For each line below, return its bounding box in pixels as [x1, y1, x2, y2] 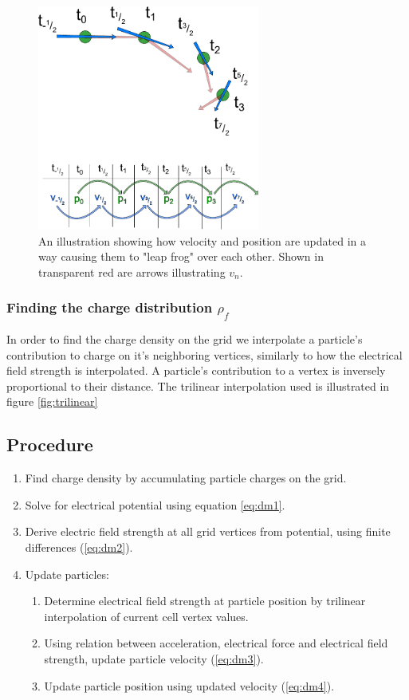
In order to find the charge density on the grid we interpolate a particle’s [6, 331, 363, 348]
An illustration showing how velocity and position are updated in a [38, 232, 367, 249]
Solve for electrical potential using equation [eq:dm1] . [25, 496, 285, 513]
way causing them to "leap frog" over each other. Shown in [38, 248, 324, 265]
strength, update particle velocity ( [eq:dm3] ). [44, 651, 264, 667]
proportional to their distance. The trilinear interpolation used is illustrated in [6, 377, 390, 394]
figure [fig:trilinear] [6, 393, 98, 410]
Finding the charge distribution [6, 297, 213, 317]
